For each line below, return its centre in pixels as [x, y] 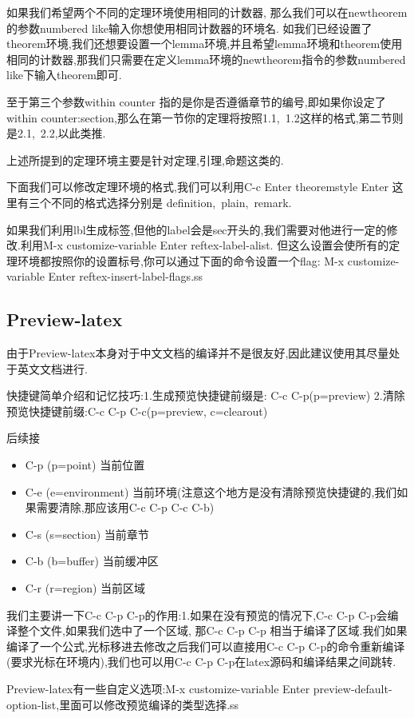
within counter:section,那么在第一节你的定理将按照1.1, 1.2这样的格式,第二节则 [205, 117]
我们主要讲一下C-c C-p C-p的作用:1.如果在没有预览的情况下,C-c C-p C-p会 [197, 614]
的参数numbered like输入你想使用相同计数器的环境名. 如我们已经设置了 [189, 28]
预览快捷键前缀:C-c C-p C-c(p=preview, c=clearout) [137, 411]
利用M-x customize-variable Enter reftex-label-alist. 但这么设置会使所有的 [205, 245]
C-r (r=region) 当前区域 [85, 588]
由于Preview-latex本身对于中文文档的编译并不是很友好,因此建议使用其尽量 [198, 353]
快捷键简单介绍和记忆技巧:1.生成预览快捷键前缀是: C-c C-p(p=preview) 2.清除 [206, 395]
